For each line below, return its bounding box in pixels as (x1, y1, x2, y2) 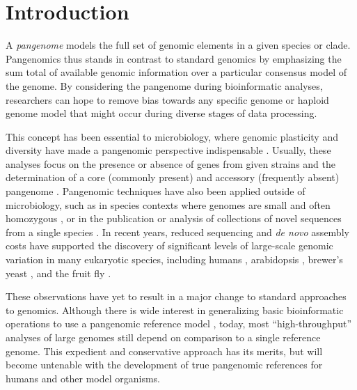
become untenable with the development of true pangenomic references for (6, 357, 323, 372)
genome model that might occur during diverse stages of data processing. (6, 106, 317, 120)
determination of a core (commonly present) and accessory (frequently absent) (6, 170, 340, 185)
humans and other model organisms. (6, 370, 160, 385)
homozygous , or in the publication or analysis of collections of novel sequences (6, 211, 342, 226)
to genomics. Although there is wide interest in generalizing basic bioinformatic (6, 302, 344, 317)
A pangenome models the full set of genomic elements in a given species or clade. (6, 38, 351, 52)
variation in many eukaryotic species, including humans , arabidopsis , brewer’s (6, 252, 343, 267)
